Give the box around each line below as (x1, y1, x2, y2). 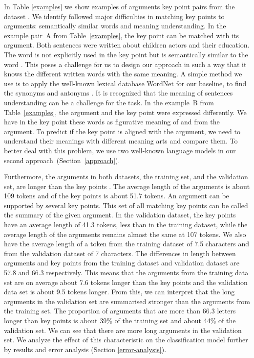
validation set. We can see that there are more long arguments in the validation (4, 325, 242, 335)
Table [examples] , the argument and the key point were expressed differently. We (4, 107, 247, 117)
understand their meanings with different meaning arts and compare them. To (4, 136, 238, 146)
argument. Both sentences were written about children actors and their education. (4, 40, 250, 50)
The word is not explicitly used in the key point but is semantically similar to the (4, 49, 248, 59)
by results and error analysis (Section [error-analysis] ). (4, 344, 167, 354)
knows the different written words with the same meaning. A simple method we (4, 69, 242, 79)
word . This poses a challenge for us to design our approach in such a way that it (4, 59, 247, 69)
